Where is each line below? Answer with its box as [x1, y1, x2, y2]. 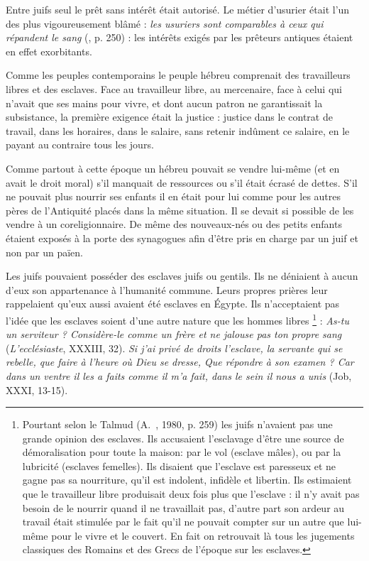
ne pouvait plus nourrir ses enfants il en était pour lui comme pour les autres [6, 189, 341, 204]
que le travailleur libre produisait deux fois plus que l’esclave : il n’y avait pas [22, 486, 360, 501]
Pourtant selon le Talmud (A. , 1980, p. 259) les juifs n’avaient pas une [22, 417, 333, 432]
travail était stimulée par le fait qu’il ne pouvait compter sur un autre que [22, 514, 344, 529]
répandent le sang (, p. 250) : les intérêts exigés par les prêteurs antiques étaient [6, 30, 353, 45]
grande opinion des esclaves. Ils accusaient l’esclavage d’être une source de [22, 430, 344, 445]
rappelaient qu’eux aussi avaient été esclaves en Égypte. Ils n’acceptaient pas [6, 296, 340, 311]
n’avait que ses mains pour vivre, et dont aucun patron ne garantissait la [6, 95, 323, 110]
